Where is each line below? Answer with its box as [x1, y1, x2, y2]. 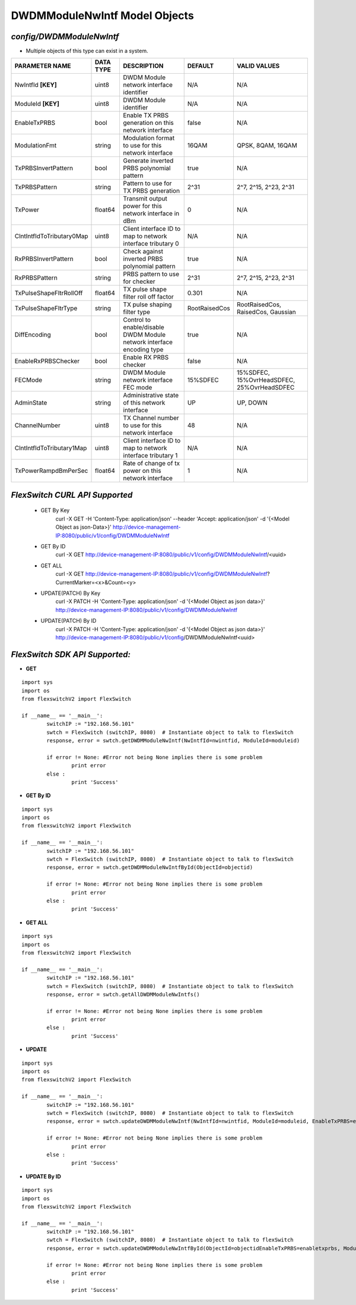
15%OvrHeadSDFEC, [236, 376, 295, 384]
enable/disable [123, 323, 164, 331]
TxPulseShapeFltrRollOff [14, 289, 83, 297]
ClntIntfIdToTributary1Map [14, 444, 87, 452]
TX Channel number [123, 414, 179, 422]
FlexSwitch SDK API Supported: [11, 649, 131, 660]
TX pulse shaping [123, 300, 172, 309]
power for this [123, 202, 163, 211]
